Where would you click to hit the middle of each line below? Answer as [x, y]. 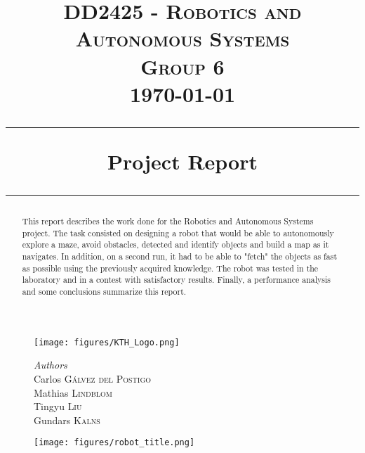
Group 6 [182, 66]
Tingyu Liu [58, 406]
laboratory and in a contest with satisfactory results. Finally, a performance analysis [176, 280]
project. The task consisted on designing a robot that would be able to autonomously [178, 232]
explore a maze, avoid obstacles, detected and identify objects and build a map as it [175, 244]
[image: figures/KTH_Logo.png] [107, 342]
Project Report [182, 161]
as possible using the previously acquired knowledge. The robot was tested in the [170, 268]
